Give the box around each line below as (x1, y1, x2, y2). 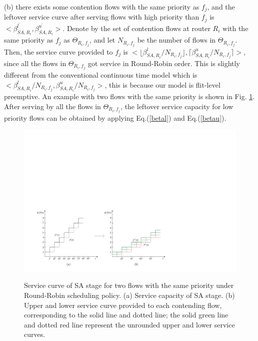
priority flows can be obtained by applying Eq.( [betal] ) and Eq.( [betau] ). (4, 112, 226, 123)
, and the (207, 2, 235, 12)
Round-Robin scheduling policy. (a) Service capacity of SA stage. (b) (24, 289, 235, 300)
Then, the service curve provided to (4, 46, 113, 57)
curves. (24, 329, 45, 339)
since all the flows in (4, 58, 66, 68)
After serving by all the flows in (4, 101, 101, 111)
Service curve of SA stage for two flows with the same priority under (24, 280, 234, 290)
